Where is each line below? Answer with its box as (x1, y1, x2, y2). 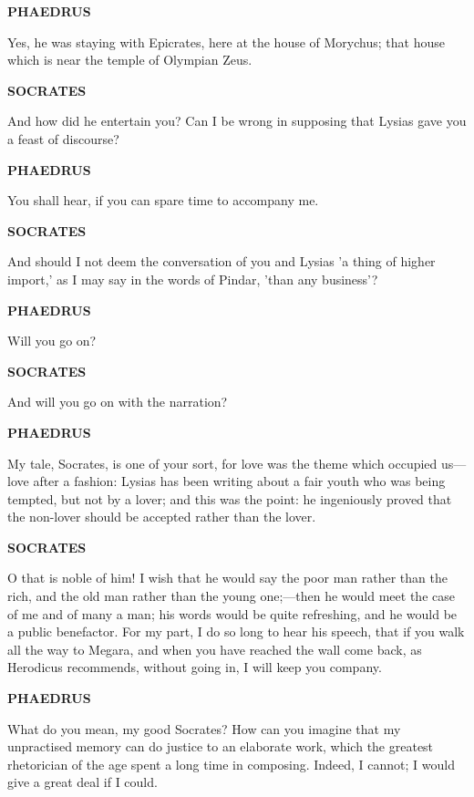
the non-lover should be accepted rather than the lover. (7, 507, 316, 526)
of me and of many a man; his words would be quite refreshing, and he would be (7, 604, 458, 623)
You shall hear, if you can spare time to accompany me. (7, 191, 319, 210)
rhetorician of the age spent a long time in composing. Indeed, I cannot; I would (7, 754, 456, 773)
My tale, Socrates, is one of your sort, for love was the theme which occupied (7, 453, 438, 472)
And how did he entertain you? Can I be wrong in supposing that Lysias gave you (7, 111, 467, 130)
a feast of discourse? (7, 129, 119, 148)
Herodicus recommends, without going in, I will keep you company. (7, 657, 382, 677)
